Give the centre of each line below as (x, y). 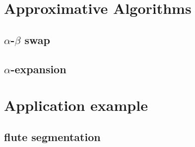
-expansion (38, 69)
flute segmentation (52, 136)
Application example (76, 105)
